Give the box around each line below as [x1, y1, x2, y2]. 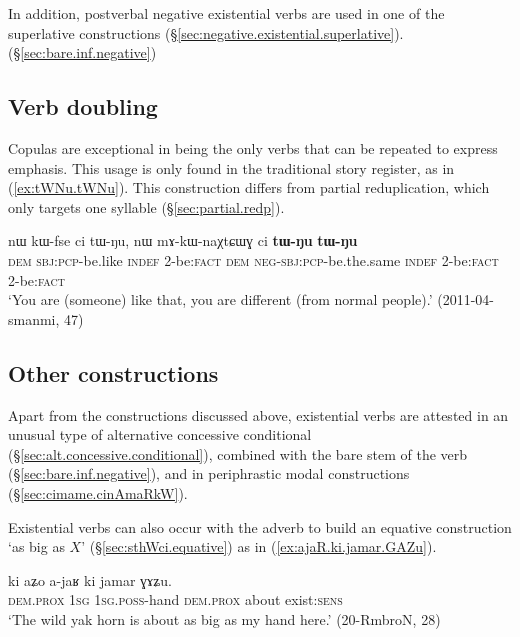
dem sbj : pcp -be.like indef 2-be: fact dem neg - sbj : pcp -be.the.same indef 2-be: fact [8, 249, 499, 270]
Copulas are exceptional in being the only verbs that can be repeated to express [8, 137, 498, 158]
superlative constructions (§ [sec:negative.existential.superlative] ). [8, 22, 404, 43]
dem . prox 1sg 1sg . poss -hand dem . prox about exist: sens [8, 589, 343, 610]
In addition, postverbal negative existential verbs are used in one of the [8, 3, 445, 23]
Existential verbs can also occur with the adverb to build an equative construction [8, 516, 512, 537]
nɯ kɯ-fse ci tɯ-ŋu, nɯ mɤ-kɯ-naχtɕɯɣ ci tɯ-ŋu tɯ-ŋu [8, 230, 358, 251]
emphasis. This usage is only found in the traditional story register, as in [8, 157, 455, 178]
